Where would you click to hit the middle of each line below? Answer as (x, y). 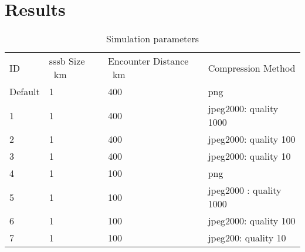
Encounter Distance (148, 61)
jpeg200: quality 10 (247, 238)
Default (25, 92)
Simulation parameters (152, 39)
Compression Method (252, 68)
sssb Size (67, 61)
